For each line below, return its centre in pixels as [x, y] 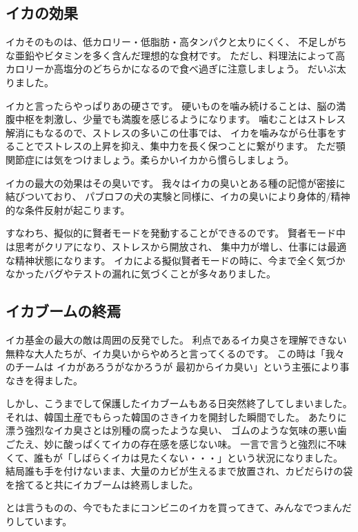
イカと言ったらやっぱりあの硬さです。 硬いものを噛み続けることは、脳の [171, 105]
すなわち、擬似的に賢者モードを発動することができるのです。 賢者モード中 [176, 233]
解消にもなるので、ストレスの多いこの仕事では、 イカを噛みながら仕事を [171, 132]
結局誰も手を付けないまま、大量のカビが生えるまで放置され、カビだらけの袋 [179, 471]
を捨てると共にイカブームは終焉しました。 [102, 484]
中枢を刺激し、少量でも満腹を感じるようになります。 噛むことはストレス [180, 119]
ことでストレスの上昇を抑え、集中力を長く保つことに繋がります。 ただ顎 [180, 146]
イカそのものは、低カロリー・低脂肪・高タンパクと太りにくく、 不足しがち [176, 42]
